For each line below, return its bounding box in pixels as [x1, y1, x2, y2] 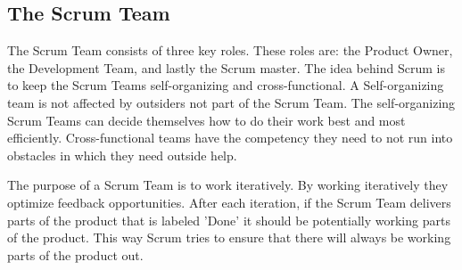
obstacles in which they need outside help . [7, 145, 237, 164]
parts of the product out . [7, 245, 144, 264]
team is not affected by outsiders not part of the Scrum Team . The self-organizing [7, 93, 456, 111]
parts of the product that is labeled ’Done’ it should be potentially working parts [7, 210, 450, 229]
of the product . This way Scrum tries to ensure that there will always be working [7, 228, 451, 247]
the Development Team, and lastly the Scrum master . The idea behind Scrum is [7, 58, 445, 77]
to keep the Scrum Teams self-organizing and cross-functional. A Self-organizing [7, 76, 444, 94]
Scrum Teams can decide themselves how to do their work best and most [7, 110, 406, 129]
